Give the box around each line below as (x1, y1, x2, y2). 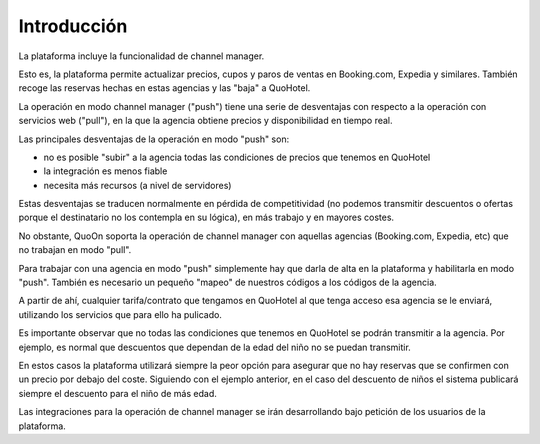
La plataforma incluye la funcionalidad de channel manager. (18, 50, 265, 62)
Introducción (18, 15, 128, 37)
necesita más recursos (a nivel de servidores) (43, 179, 232, 191)
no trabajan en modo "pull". (18, 244, 132, 256)
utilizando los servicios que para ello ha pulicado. (18, 308, 222, 320)
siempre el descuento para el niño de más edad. (18, 387, 217, 399)
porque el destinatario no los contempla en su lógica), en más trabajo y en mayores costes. (18, 211, 395, 224)
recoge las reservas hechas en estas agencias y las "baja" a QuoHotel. (18, 82, 311, 94)
